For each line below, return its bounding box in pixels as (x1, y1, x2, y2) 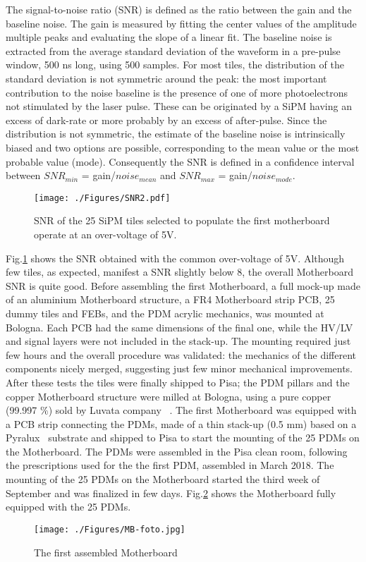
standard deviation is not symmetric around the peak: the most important (6, 71, 327, 85)
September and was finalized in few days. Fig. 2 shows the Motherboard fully (6, 485, 336, 500)
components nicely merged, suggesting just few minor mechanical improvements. (6, 361, 353, 376)
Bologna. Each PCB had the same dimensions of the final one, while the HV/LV (6, 319, 353, 334)
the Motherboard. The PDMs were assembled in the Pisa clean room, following (6, 444, 348, 458)
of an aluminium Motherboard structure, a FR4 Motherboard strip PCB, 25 (6, 292, 335, 307)
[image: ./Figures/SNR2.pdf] (34, 193, 171, 203)
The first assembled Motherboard (34, 544, 178, 559)
